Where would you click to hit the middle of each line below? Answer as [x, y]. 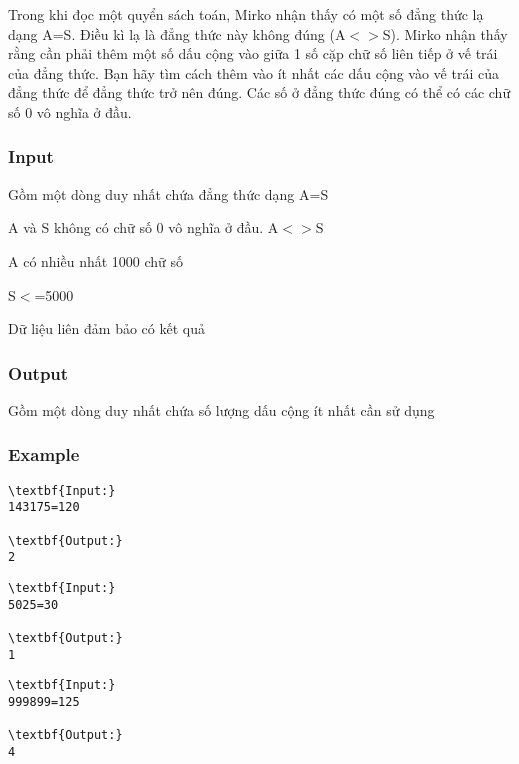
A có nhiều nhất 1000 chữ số [96, 260]
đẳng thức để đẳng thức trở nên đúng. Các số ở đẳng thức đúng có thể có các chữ [259, 92]
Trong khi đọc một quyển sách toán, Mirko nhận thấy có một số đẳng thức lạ [246, 14]
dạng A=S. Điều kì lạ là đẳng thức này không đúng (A [177, 33]
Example [44, 454]
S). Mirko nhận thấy [445, 33]
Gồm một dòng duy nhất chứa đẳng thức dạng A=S [168, 193]
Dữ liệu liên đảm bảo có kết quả [106, 328]
